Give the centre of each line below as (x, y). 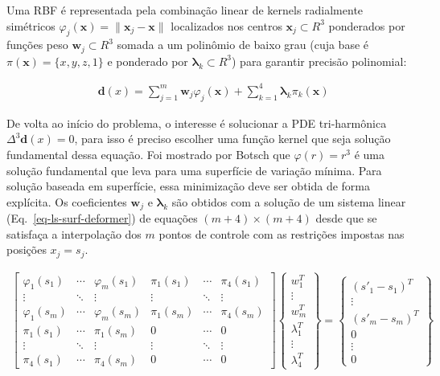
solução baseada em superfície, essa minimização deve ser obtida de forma (189, 186)
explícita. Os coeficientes (67, 201)
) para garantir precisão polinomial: (319, 61)
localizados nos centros (226, 25)
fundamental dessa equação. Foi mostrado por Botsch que (148, 154)
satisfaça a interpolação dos (74, 233)
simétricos (31, 25)
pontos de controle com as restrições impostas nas (282, 233)
